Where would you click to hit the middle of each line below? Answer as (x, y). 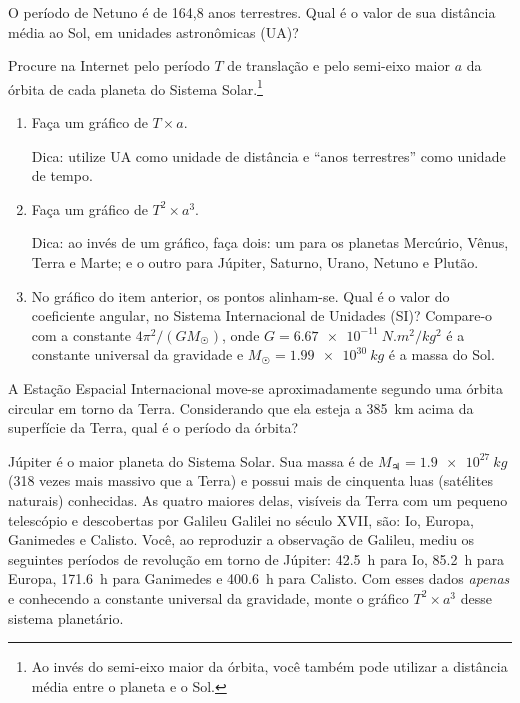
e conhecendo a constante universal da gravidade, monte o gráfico (208, 597)
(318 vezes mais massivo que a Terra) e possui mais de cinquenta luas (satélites (250, 480)
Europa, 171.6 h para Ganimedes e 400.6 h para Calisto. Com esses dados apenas (259, 578)
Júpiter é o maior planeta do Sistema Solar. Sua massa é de (191, 460)
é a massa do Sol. (441, 354)
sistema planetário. (66, 617)
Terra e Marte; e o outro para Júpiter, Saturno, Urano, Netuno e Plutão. (255, 262)
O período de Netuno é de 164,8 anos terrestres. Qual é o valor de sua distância (252, 12)
